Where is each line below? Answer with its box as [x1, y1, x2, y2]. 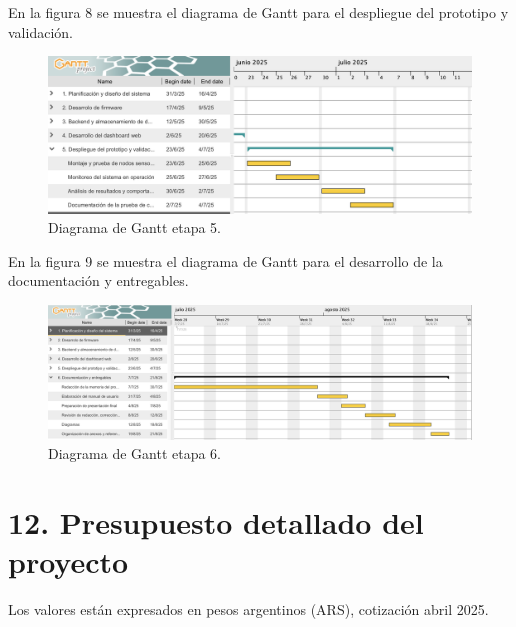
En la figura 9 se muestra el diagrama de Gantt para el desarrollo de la [8, 250, 443, 271]
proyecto [8, 541, 129, 582]
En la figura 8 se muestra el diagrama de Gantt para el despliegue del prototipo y [8, 2, 509, 22]
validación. [8, 21, 73, 42]
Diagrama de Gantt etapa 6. [48, 443, 221, 464]
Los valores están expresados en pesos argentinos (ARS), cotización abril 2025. [8, 599, 489, 620]
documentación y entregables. [8, 270, 189, 291]
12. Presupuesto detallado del [8, 502, 424, 543]
